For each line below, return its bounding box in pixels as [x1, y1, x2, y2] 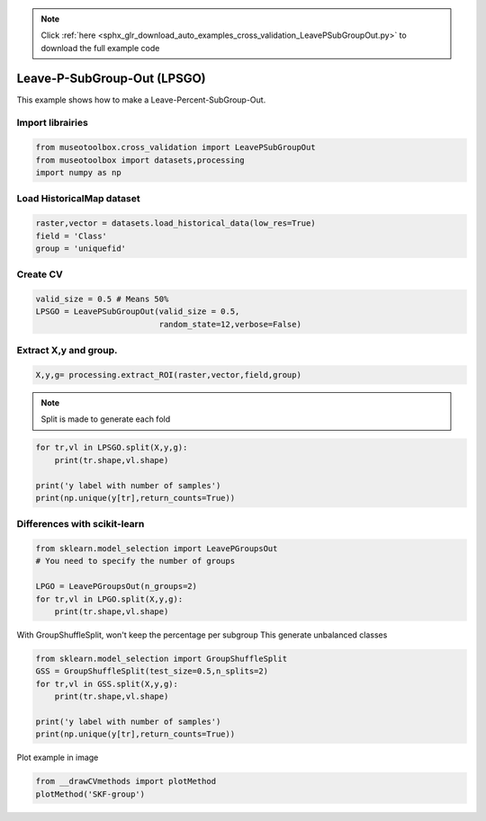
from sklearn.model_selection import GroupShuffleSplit [35, 653, 288, 664]
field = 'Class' [35, 230, 108, 241]
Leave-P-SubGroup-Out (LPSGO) [16, 70, 206, 85]
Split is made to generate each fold [40, 414, 171, 424]
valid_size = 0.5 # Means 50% [35, 294, 169, 305]
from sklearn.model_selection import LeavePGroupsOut [35, 544, 278, 554]
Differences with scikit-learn [16, 518, 145, 531]
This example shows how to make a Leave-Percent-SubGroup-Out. [16, 94, 266, 105]
